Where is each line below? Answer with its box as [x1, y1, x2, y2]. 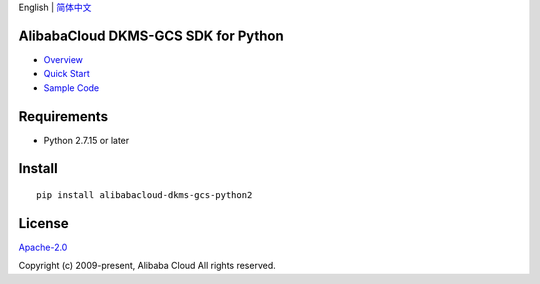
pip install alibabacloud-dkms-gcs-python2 [36, 190, 253, 200]
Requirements [18, 108, 109, 125]
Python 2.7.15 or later [43, 134, 130, 146]
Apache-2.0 [18, 241, 68, 253]
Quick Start [43, 68, 90, 80]
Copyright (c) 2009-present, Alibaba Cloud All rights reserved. [18, 260, 277, 272]
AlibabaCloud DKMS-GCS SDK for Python [18, 27, 284, 44]
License [18, 215, 69, 232]
